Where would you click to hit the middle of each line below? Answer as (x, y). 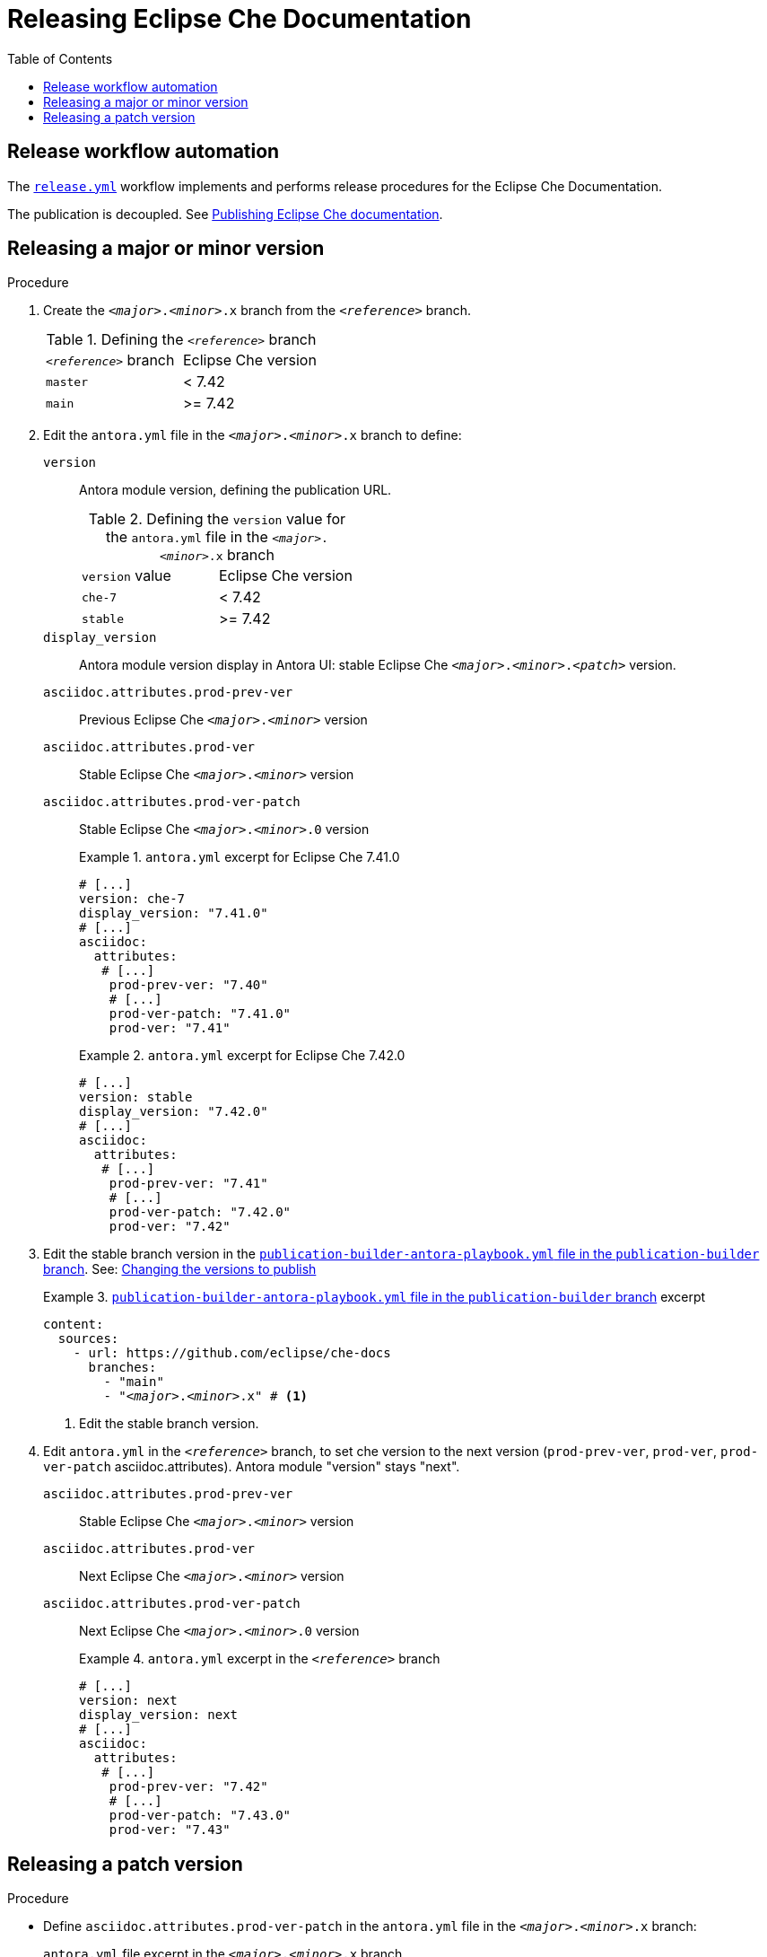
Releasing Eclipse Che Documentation (240, 19)
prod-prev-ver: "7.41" (188, 1184)
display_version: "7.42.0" (174, 1112)
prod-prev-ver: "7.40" (188, 985)
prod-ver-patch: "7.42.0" (200, 1212)
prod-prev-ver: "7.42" (188, 1787)
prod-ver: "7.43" (170, 1830)
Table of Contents (60, 58)
